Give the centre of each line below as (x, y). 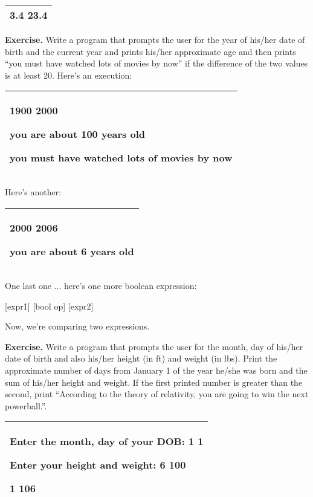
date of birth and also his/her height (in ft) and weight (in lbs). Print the (141, 358)
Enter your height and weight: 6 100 (98, 465)
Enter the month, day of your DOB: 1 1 (107, 441)
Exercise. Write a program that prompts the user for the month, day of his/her (154, 346)
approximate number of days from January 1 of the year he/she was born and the (156, 370)
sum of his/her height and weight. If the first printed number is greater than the (154, 382)
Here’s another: (33, 192)
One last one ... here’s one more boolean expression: (101, 285)
